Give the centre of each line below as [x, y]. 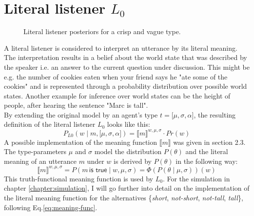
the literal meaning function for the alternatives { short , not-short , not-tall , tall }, [124, 198]
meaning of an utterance [40, 161]
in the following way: [207, 161]
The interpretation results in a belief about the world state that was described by [126, 57]
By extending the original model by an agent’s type [81, 114]
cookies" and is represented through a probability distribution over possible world [126, 86]
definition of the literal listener [50, 124]
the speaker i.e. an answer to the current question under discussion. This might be [127, 67]
